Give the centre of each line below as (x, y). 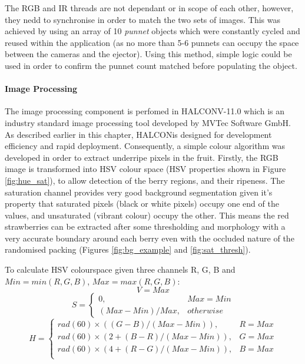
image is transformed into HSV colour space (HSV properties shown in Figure (145, 169)
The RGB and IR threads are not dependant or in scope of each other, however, (149, 8)
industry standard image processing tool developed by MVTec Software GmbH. (148, 122)
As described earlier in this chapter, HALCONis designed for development (138, 134)
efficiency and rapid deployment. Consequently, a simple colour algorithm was (145, 146)
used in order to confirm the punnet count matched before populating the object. (151, 65)
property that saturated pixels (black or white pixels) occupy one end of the (142, 203)
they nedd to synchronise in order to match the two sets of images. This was (143, 19)
